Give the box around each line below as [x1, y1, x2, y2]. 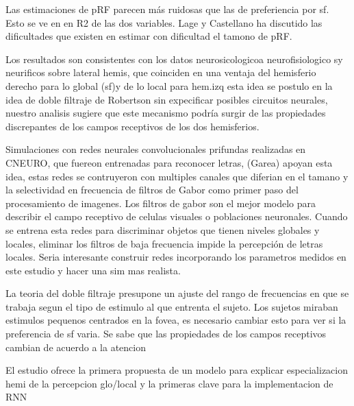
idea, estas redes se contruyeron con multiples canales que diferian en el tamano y [5, 169, 349, 183]
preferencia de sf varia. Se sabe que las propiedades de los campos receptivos [5, 326, 327, 341]
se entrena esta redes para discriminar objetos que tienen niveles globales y [5, 222, 320, 237]
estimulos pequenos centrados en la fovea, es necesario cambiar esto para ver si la [5, 313, 346, 327]
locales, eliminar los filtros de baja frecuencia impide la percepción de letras [5, 236, 323, 250]
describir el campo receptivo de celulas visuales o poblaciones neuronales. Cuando [5, 209, 348, 224]
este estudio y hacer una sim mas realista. [5, 263, 181, 277]
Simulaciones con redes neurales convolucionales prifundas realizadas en [5, 142, 306, 156]
